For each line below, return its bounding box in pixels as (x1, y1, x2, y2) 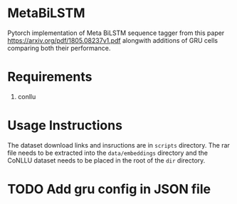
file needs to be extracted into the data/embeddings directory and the (7, 148, 209, 157)
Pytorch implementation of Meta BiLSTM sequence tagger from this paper (7, 29, 225, 37)
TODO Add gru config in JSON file (7, 181, 211, 197)
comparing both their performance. (7, 44, 111, 52)
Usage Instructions (7, 118, 123, 133)
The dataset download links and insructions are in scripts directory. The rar (7, 141, 230, 149)
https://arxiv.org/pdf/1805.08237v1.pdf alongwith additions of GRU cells (7, 36, 218, 44)
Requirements (7, 69, 93, 85)
